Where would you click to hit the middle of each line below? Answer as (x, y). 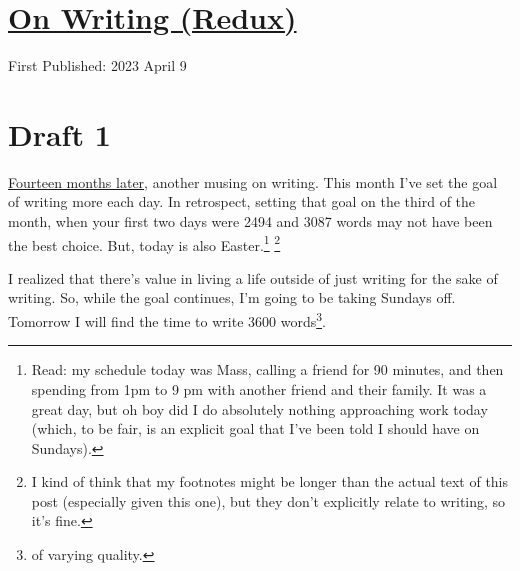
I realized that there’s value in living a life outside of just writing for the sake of (253, 277)
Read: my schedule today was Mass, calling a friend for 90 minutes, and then (267, 369)
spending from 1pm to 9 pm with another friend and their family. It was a (259, 388)
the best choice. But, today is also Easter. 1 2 (144, 243)
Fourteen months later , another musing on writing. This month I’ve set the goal (253, 181)
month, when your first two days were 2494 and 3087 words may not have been (250, 221)
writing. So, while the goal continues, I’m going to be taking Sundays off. (232, 297)
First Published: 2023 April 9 (97, 65)
